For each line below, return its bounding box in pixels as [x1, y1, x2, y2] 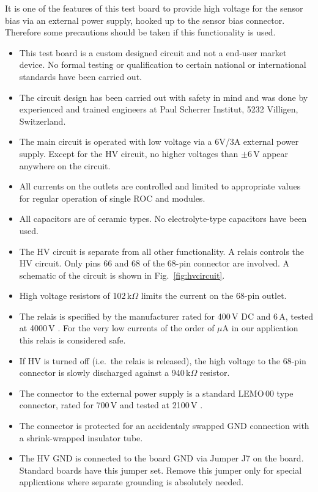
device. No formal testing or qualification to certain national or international [19, 58, 306, 71]
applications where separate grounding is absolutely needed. [19, 475, 244, 488]
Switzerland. [19, 114, 66, 127]
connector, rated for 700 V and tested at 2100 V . [19, 398, 203, 411]
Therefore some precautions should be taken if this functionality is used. [5, 26, 276, 39]
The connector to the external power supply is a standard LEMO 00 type [19, 386, 294, 399]
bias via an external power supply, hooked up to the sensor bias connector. [5, 13, 285, 26]
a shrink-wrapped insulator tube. [19, 431, 143, 444]
